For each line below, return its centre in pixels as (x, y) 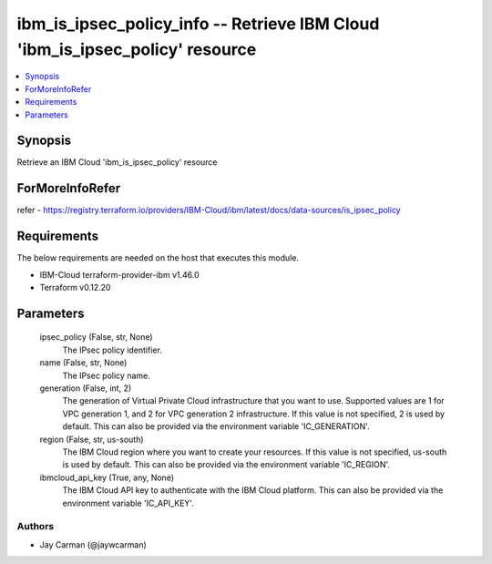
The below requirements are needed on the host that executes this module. (158, 258)
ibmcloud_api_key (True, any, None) (107, 477)
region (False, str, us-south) (92, 439)
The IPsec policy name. (106, 375)
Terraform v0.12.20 (75, 288)
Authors (36, 527)
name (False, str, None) (83, 363)
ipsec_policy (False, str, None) (97, 337)
